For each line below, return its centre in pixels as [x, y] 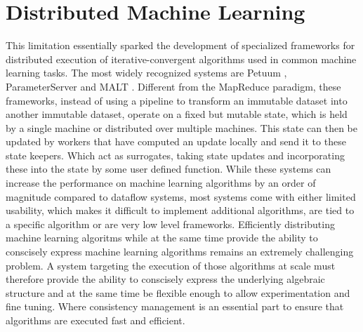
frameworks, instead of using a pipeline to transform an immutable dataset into [177, 100]
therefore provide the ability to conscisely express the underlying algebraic [165, 279]
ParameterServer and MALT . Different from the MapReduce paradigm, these [173, 86]
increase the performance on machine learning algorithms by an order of [161, 183]
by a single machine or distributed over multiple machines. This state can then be [181, 127]
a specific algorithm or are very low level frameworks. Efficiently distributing [170, 224]
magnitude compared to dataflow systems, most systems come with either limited [181, 196]
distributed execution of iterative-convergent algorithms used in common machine [181, 59]
